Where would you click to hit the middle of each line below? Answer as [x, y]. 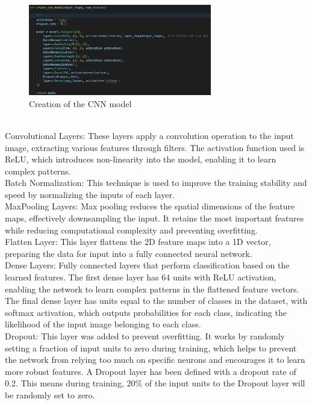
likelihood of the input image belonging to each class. [103, 324]
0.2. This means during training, [64, 383]
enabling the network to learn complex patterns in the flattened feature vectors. [152, 289]
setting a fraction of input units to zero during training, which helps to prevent [151, 348]
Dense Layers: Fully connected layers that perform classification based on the [147, 265]
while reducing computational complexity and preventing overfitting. [131, 230]
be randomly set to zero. [50, 394]
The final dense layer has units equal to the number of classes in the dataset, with [156, 301]
